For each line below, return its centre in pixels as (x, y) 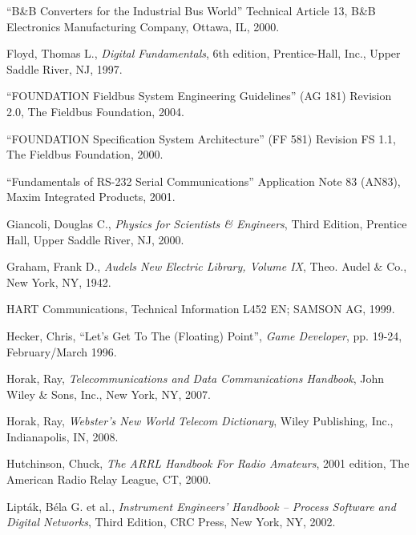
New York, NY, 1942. (59, 282)
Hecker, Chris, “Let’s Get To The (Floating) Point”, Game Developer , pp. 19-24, (204, 335)
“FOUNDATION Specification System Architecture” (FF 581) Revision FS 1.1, (201, 138)
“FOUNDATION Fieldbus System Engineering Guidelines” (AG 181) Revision (199, 96)
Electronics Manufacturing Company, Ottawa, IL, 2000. (143, 26)
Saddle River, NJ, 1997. (65, 68)
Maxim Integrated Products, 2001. (91, 197)
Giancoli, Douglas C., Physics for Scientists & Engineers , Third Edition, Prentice (207, 223)
